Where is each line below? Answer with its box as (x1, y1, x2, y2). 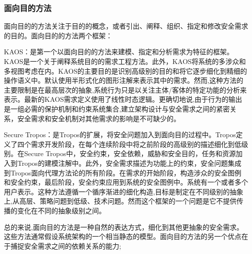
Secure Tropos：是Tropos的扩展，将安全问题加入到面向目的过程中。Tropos (4, 129, 236, 140)
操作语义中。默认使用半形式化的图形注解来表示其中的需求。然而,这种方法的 (4, 75, 243, 85)
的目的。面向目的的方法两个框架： (4, 30, 112, 40)
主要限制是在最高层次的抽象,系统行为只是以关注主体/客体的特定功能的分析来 (4, 84, 247, 95)
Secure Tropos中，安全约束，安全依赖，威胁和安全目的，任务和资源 (24, 148, 236, 159)
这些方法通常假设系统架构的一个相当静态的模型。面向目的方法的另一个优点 (4, 231, 241, 241)
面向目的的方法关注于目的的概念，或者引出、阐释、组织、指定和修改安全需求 (4, 21, 248, 31)
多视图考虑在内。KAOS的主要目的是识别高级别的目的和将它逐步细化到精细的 (4, 65, 247, 76)
